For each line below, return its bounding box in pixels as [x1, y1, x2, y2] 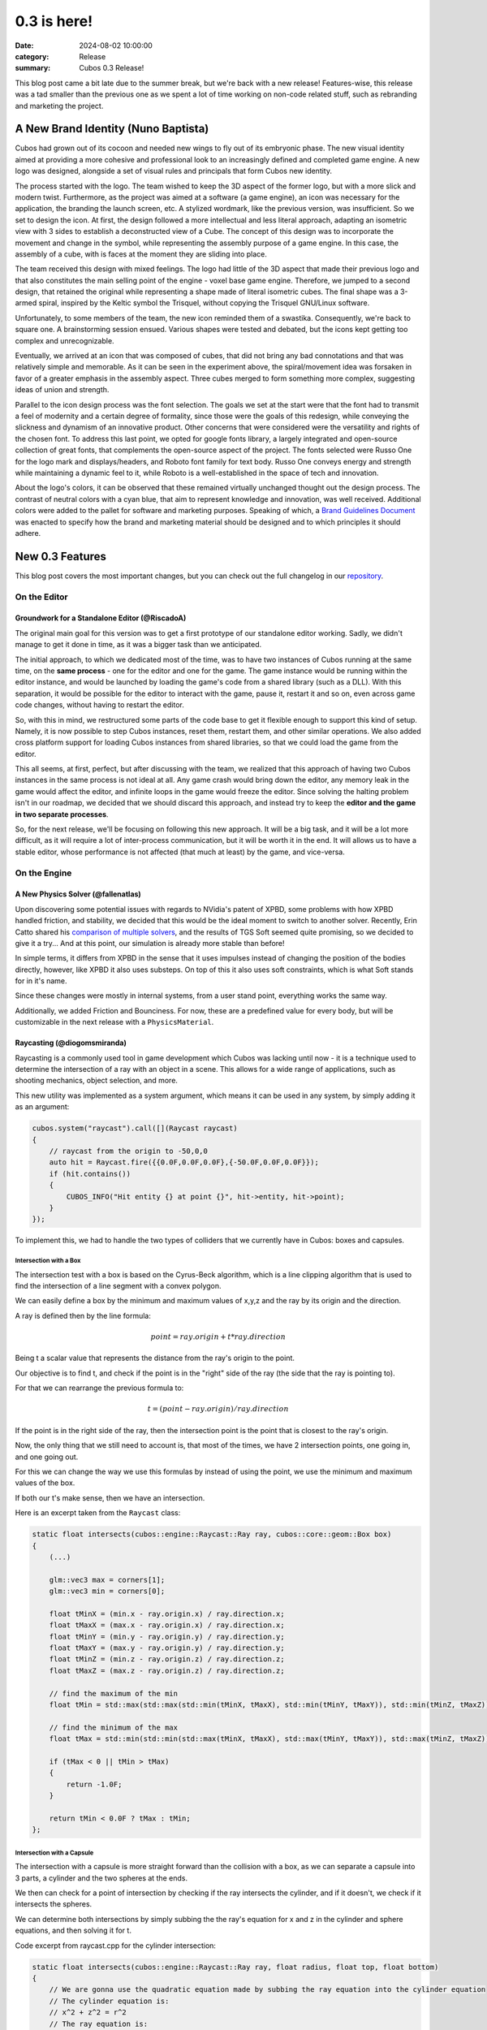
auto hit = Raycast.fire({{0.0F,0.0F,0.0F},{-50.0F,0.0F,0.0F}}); [49, 1158, 320, 1167]
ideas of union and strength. [15, 385, 110, 395]
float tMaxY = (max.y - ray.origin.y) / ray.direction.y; [49, 1643, 285, 1652]
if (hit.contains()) [49, 1169, 131, 1178]
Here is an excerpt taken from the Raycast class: [15, 1508, 181, 1518]
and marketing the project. [15, 101, 104, 110]
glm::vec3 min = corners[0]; [49, 1587, 166, 1596]
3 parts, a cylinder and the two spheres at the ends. [15, 1872, 188, 1883]
